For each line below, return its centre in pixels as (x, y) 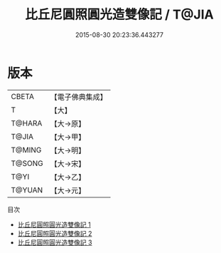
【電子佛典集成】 (79, 97)
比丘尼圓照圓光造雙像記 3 (55, 242)
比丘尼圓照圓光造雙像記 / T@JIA (119, 15)
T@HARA (27, 123)
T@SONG (27, 163)
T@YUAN (27, 190)
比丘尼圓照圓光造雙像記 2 (55, 233)
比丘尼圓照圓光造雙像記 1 (54, 224)
